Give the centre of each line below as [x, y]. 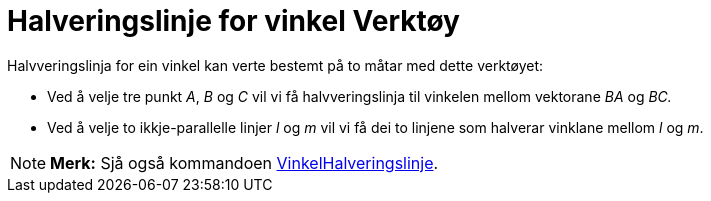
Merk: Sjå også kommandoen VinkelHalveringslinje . [244, 162]
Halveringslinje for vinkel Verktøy [233, 21]
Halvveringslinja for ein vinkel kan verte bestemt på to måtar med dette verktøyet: [275, 65]
